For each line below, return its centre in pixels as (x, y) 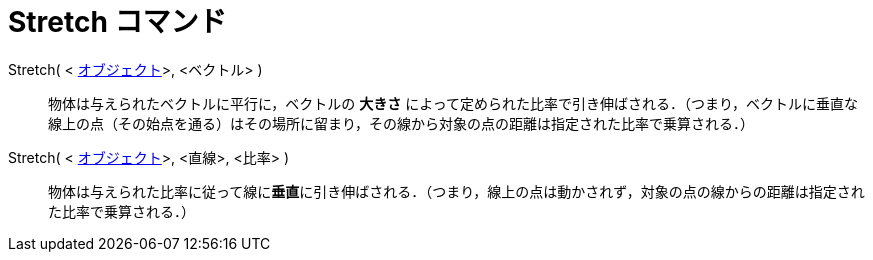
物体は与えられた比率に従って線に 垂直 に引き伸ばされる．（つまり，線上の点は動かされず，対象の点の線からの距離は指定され (456, 191)
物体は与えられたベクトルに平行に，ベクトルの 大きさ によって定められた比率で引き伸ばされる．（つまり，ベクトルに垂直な (453, 103)
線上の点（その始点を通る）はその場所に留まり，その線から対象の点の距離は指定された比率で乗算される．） (401, 123)
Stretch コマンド (117, 22)
